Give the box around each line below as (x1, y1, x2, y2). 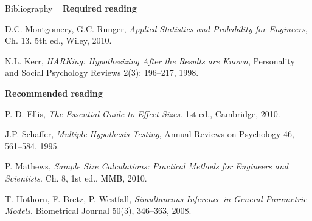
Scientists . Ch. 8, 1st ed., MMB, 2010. (5, 171, 147, 184)
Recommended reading (5, 86, 103, 99)
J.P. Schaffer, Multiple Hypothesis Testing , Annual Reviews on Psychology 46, (5, 127, 295, 140)
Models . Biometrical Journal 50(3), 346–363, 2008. (5, 204, 192, 217)
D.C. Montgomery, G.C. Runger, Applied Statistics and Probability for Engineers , (5, 22, 308, 35)
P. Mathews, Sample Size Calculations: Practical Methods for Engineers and (5, 160, 289, 172)
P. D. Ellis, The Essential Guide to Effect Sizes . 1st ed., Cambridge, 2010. (5, 107, 280, 120)
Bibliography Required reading (5, 2, 137, 14)
